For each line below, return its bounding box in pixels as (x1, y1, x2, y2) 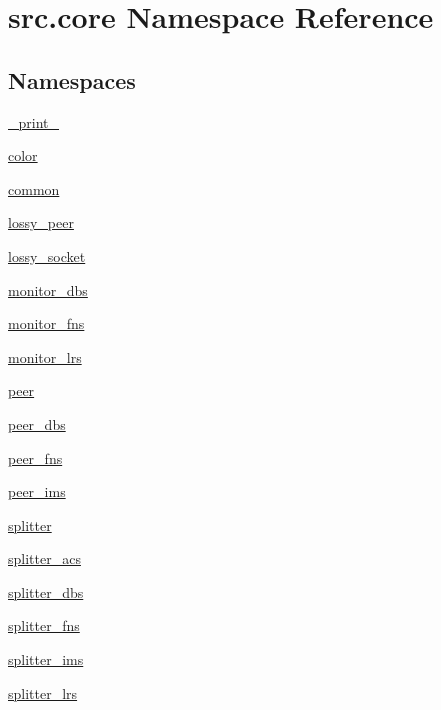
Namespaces (8, 64, 136, 95)
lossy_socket (8, 245, 86, 266)
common (8, 178, 60, 199)
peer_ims (8, 481, 66, 502)
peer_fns (8, 447, 63, 468)
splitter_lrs (8, 682, 78, 703)
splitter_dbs (8, 581, 84, 602)
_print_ (8, 111, 60, 132)
